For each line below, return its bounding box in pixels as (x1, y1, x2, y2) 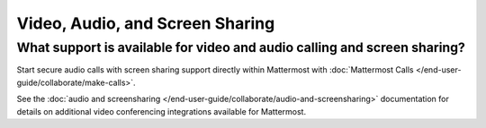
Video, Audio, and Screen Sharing (16, 13, 275, 33)
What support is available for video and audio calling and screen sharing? (16, 39, 465, 55)
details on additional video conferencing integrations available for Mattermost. (16, 106, 306, 116)
